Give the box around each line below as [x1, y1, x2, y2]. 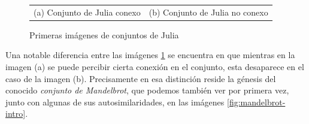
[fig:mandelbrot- [227, 95, 286, 108]
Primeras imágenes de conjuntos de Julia [29, 28, 179, 41]
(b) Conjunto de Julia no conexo [149, 5, 268, 18]
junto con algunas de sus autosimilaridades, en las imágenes [5, 95, 225, 108]
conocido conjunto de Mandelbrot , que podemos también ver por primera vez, [5, 84, 289, 96]
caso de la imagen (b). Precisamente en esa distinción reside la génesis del [5, 72, 276, 84]
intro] [5, 107, 26, 120]
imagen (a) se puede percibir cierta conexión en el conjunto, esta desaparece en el [5, 61, 304, 73]
